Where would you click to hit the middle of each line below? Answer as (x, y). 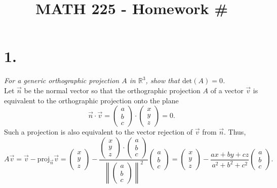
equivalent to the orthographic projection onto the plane (91, 100)
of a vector (227, 90)
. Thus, (235, 132)
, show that (163, 80)
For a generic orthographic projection (62, 80)
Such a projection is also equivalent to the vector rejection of (98, 132)
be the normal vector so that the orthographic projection (112, 90)
